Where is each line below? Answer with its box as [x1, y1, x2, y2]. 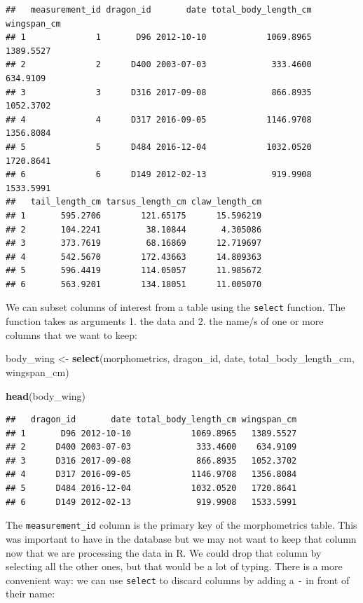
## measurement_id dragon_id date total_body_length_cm [6, 5, 312, 15]
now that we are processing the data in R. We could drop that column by [6, 545, 322, 560]
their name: [6, 586, 55, 601]
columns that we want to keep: [6, 327, 137, 342]
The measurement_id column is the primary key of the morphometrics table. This [6, 518, 357, 532]
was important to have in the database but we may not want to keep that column [6, 531, 357, 546]
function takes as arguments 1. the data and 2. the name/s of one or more [6, 314, 324, 328]
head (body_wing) [6, 388, 86, 403]
